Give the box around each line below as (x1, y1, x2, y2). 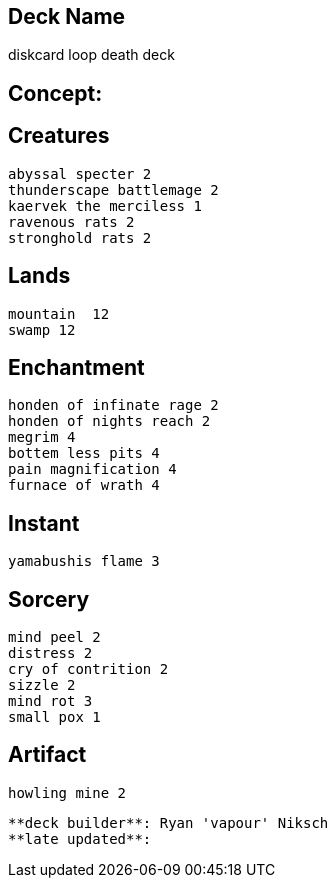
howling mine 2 (8, 784, 127, 801)
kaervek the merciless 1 (8, 197, 202, 214)
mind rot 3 (8, 693, 93, 710)
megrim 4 (8, 429, 76, 446)
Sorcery (8, 586, 90, 612)
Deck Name (8, 4, 126, 29)
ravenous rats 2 (8, 213, 135, 230)
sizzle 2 (8, 677, 76, 694)
